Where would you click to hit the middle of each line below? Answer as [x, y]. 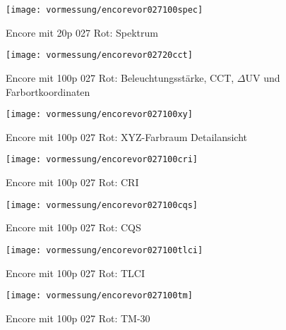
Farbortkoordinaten [48, 91]
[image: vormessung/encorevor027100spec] [105, 10]
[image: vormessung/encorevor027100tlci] [105, 250]
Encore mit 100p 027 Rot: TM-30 [78, 318]
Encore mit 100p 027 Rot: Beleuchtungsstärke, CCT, [120, 77]
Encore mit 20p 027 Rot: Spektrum [82, 32]
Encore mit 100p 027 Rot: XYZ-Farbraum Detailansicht [127, 136]
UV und [263, 77]
